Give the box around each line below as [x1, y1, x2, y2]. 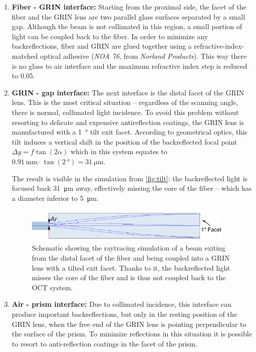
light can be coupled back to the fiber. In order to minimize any [12, 31, 208, 41]
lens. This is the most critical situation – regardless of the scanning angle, [12, 97, 238, 107]
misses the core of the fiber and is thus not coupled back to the [32, 272, 226, 283]
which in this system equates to [70, 146, 167, 157]
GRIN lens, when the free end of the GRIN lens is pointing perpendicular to [12, 318, 246, 329]
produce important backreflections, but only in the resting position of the [12, 309, 237, 319]
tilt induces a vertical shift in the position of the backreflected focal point [12, 136, 237, 147]
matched [12, 50, 38, 61]
